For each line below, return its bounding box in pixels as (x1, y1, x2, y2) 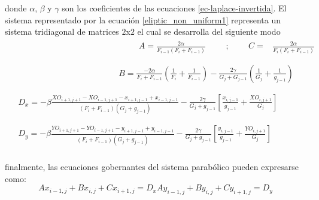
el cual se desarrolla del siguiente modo (137, 25, 281, 38)
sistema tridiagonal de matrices (5, 25, 119, 38)
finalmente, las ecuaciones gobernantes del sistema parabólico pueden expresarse (5, 160, 299, 173)
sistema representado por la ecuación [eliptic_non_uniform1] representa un (5, 13, 281, 26)
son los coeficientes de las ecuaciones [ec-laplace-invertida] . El (62, 2, 287, 14)
